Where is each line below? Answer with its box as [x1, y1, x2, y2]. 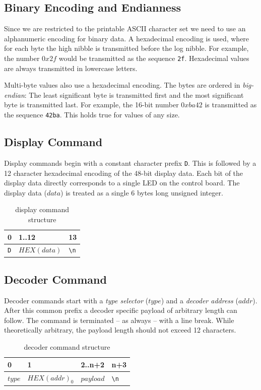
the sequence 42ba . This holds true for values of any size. [4, 109, 180, 120]
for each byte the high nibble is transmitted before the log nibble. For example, [4, 43, 249, 53]
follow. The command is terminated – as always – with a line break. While [4, 314, 234, 325]
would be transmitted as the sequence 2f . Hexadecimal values [58, 52, 249, 63]
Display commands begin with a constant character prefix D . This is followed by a [4, 157, 256, 168]
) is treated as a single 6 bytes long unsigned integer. [60, 187, 223, 198]
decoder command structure [24, 342, 110, 352]
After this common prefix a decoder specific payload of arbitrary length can [4, 305, 237, 315]
